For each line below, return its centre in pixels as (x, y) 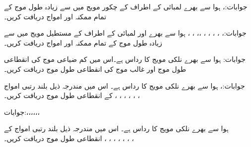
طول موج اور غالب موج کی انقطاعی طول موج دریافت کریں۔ (95, 69)
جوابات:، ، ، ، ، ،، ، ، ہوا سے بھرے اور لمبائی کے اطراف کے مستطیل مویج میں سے (125, 33)
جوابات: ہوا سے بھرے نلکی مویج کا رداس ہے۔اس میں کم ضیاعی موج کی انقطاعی (125, 59)
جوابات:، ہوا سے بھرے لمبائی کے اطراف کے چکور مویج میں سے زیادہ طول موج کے (126, 6)
